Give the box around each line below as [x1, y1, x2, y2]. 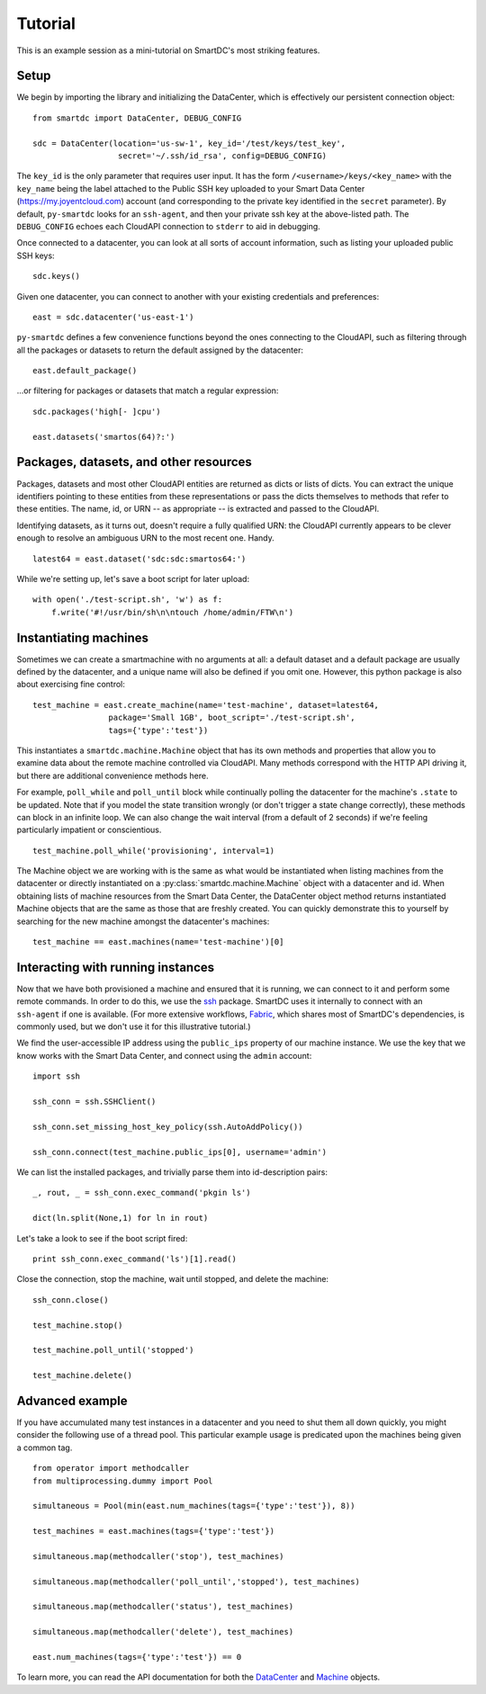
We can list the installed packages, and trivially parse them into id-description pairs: [16, 1167, 328, 1178]
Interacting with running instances [16, 959, 215, 975]
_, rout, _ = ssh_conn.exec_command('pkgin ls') [32, 1188, 251, 1198]
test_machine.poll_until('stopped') [32, 1345, 194, 1356]
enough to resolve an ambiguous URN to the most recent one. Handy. [16, 533, 274, 543]
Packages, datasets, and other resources [16, 454, 252, 470]
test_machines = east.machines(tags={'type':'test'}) [32, 1526, 274, 1537]
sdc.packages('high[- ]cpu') [32, 406, 161, 417]
